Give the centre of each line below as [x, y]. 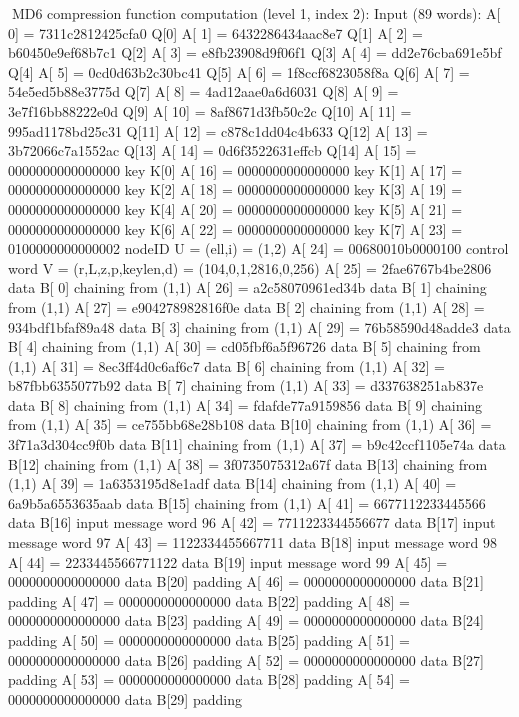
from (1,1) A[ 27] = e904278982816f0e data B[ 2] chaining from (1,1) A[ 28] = [246, 306]
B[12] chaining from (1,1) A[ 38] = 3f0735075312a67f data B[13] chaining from [248, 463]
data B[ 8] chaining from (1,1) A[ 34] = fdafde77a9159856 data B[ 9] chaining [245, 404]
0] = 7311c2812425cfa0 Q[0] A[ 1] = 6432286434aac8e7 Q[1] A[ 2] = [215, 32]
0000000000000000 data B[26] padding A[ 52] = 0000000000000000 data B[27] [246, 659]
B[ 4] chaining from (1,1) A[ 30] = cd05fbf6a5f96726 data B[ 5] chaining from [244, 346]
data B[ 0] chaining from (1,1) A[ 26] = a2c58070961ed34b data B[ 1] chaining [247, 287]
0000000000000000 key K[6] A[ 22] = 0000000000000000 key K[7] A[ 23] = [235, 228]
